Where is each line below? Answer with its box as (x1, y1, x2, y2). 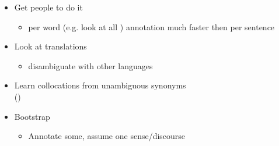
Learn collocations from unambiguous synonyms (14, 79, 186, 91)
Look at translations (14, 40, 87, 52)
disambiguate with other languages (28, 59, 153, 72)
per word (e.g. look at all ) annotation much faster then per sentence (28, 20, 275, 33)
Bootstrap (14, 110, 50, 122)
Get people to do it (14, 1, 83, 13)
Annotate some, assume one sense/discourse (28, 130, 186, 142)
